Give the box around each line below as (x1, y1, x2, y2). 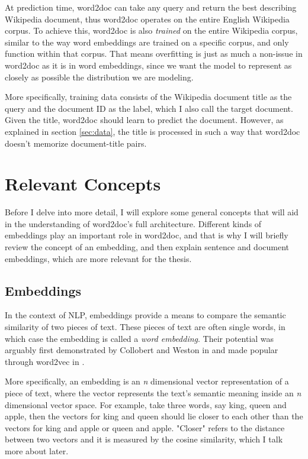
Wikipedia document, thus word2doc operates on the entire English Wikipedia (5, 12, 290, 25)
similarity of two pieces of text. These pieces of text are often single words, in (5, 321, 285, 333)
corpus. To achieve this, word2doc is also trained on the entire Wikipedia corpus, (5, 24, 298, 37)
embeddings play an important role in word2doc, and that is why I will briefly (5, 229, 288, 241)
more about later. (5, 444, 69, 457)
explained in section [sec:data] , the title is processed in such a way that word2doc (5, 125, 300, 137)
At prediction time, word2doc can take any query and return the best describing (5, 1, 297, 13)
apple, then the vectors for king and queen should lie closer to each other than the (5, 410, 303, 422)
